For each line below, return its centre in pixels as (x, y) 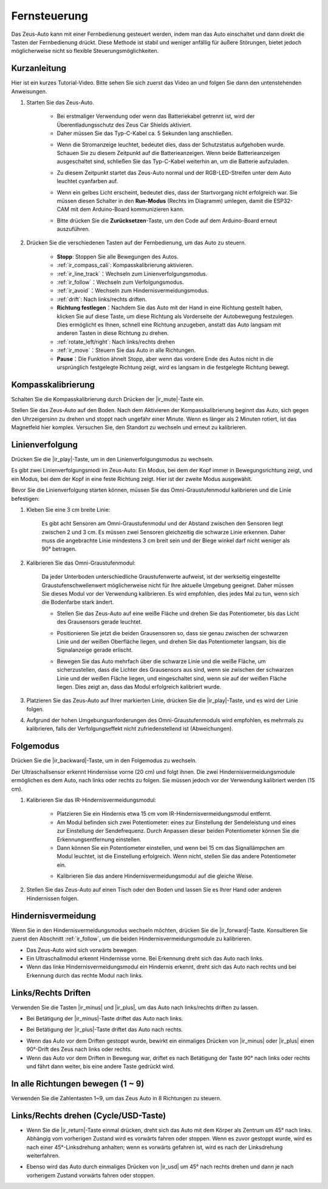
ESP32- (283, 201)
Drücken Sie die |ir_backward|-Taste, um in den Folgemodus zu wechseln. (104, 760)
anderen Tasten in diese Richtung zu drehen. (113, 333)
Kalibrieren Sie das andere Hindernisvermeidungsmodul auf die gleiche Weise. (155, 876)
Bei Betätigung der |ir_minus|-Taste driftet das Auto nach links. (105, 1019)
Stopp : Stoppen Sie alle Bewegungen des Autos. (118, 257)
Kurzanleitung (39, 68)
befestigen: (26, 498)
